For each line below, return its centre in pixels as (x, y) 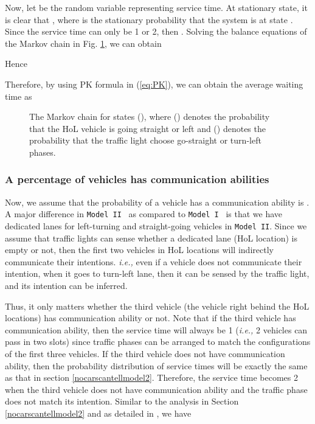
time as (19, 96)
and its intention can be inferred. (66, 286)
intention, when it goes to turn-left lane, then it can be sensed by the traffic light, (157, 273)
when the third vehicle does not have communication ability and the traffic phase (156, 389)
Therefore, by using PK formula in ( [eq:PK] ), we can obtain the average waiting (154, 84)
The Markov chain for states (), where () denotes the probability (150, 116)
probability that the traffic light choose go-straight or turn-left (145, 140)
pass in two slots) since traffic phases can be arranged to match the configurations (158, 342)
